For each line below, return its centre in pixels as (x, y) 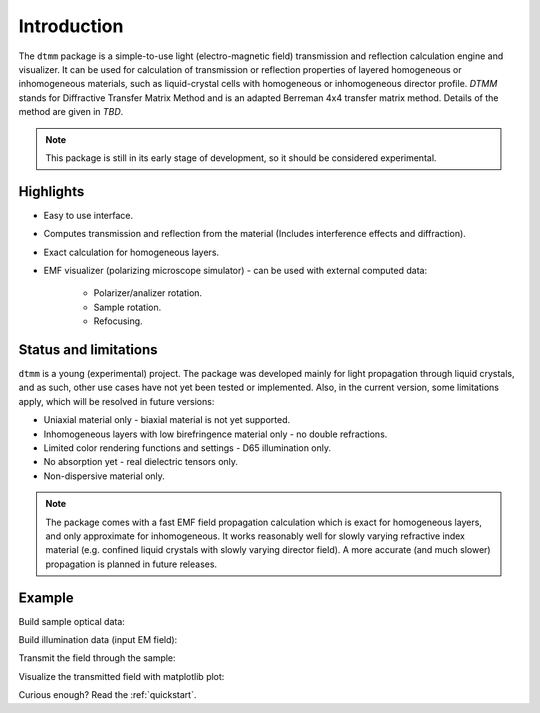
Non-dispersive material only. (104, 476)
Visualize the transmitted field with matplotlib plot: (121, 676)
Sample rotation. (127, 307)
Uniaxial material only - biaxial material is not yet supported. (167, 420)
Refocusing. (118, 321)
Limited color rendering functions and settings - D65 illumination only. (187, 448)
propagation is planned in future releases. (131, 564)
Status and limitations (88, 349)
